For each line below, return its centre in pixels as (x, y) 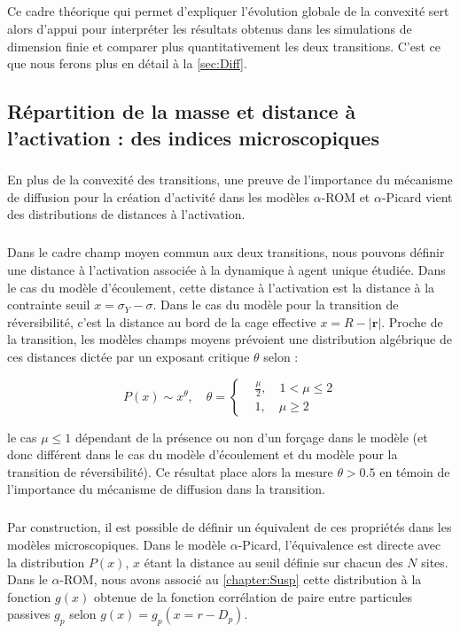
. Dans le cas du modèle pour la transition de (276, 305)
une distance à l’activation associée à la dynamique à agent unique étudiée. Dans (226, 270)
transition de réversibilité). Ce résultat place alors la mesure (170, 471)
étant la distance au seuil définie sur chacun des (273, 562)
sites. (435, 562)
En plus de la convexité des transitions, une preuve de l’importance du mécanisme (230, 180)
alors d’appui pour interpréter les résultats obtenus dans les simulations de (210, 28)
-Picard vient (417, 196)
